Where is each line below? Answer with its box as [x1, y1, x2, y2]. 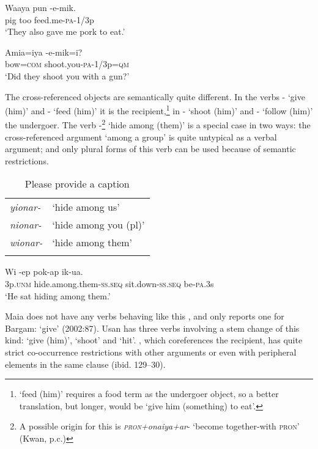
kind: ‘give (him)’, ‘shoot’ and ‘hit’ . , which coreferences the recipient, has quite [5, 334, 303, 346]
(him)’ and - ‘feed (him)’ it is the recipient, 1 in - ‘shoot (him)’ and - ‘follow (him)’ [5, 103, 313, 117]
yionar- [10, 200, 41, 214]
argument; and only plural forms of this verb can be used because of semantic [5, 142, 296, 155]
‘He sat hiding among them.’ [5, 289, 111, 302]
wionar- [10, 235, 43, 250]
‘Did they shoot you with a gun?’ [5, 69, 130, 82]
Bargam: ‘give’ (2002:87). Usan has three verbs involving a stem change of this [5, 321, 300, 334]
